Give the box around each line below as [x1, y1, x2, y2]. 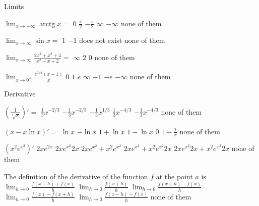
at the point [156, 171, 193, 181]
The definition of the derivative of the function [4, 171, 148, 181]
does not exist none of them [79, 35, 165, 45]
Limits [4, 1, 24, 11]
